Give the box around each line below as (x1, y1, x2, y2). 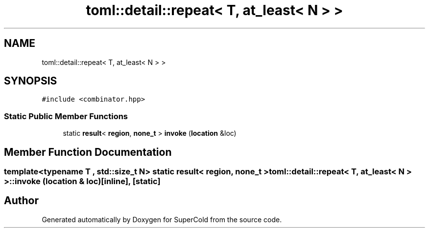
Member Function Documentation (4, 146, 172, 158)
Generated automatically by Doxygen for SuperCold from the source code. (42, 215, 282, 224)
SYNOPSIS (4, 75, 57, 87)
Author (4, 194, 39, 207)
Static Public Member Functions (4, 111, 128, 121)
